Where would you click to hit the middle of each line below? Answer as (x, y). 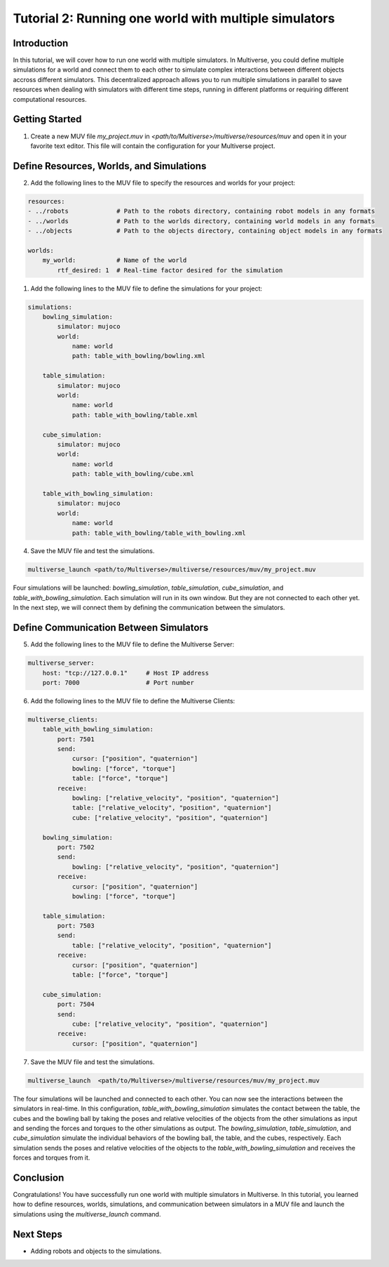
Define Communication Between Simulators (111, 628)
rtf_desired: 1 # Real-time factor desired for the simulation (170, 270)
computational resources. (50, 99)
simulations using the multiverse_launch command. (87, 1214)
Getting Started (47, 119)
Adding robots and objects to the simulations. (96, 1251)
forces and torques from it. (52, 1157)
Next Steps (37, 1234)
